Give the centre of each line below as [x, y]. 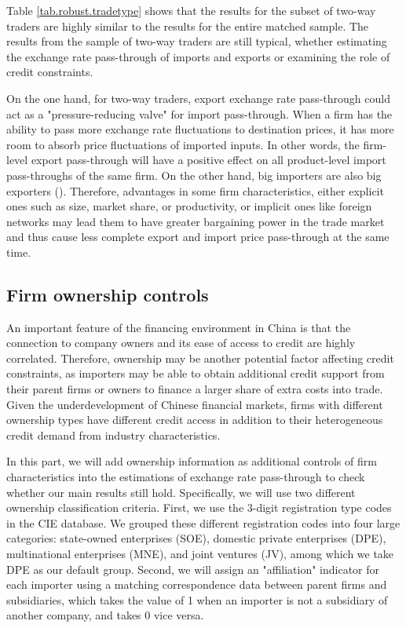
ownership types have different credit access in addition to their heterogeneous [195, 420]
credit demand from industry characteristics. [113, 434]
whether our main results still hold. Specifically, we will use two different [181, 492]
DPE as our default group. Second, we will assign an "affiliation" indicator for [193, 569]
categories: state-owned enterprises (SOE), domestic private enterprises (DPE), [196, 538]
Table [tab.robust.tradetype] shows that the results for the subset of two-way [191, 10]
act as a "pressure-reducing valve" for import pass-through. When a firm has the [199, 113]
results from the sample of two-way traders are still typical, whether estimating [197, 41]
